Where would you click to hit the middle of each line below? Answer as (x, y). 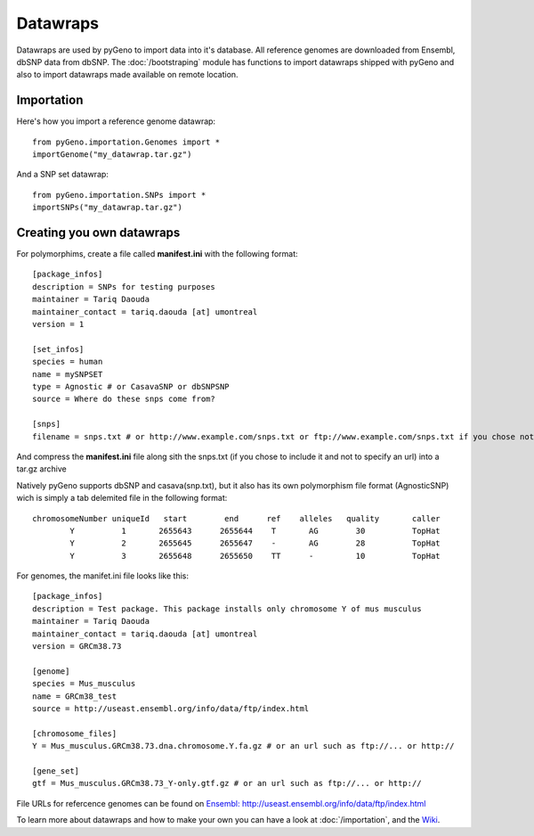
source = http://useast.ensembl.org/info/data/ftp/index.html (171, 708)
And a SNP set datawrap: (62, 175)
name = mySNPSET (68, 374)
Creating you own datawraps (98, 233)
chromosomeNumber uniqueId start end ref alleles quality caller (236, 518)
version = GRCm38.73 (77, 647)
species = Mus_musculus (84, 684)
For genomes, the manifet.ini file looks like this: (102, 576)
